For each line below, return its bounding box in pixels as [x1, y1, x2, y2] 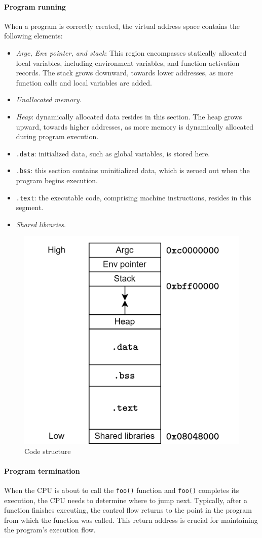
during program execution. [16, 131, 99, 142]
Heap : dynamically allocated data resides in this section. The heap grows [16, 111, 242, 121]
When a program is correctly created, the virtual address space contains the [4, 20, 240, 31]
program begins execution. [16, 175, 98, 186]
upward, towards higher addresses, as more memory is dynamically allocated [16, 121, 253, 132]
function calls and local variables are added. [16, 77, 152, 88]
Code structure [24, 445, 71, 456]
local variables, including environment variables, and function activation [16, 57, 240, 68]
